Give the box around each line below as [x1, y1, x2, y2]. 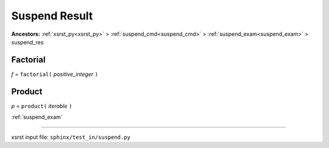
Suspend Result [11, 9, 93, 22]
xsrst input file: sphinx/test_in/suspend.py [11, 133, 131, 141]
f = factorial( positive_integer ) [11, 70, 99, 78]
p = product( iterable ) [11, 102, 73, 109]
